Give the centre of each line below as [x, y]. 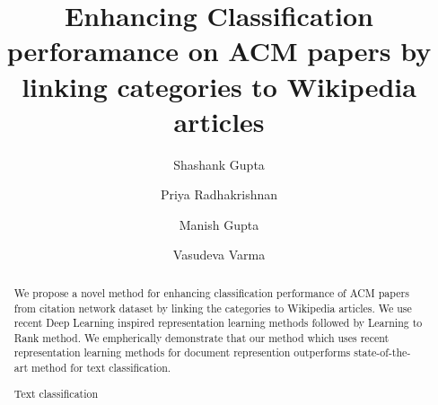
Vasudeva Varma [219, 255]
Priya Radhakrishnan [219, 194]
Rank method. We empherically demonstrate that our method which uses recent [201, 337]
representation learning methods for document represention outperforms [182, 352]
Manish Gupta [219, 224]
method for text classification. [101, 368]
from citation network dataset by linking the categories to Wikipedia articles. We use [213, 308]
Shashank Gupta [219, 164]
